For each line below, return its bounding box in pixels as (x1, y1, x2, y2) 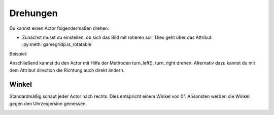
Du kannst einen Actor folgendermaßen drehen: (9, 25, 109, 31)
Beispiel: (9, 50, 27, 56)
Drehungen (9, 8, 58, 19)
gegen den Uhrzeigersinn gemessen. (9, 100, 87, 106)
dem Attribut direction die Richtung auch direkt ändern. (9, 67, 125, 73)
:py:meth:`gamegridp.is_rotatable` (22, 41, 93, 47)
